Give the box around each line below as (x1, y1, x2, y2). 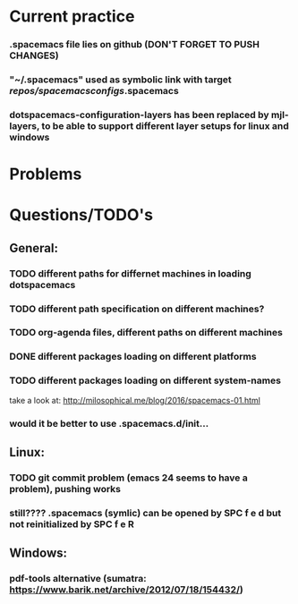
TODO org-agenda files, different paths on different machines (9, 327, 284, 339)
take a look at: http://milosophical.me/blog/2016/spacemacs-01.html (9, 395, 261, 405)
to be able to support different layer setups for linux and (41, 119, 289, 132)
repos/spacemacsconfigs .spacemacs (9, 85, 179, 98)
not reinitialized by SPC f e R (9, 517, 134, 530)
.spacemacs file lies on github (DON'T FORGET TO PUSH (9, 38, 260, 51)
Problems (9, 164, 82, 184)
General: (9, 240, 59, 256)
